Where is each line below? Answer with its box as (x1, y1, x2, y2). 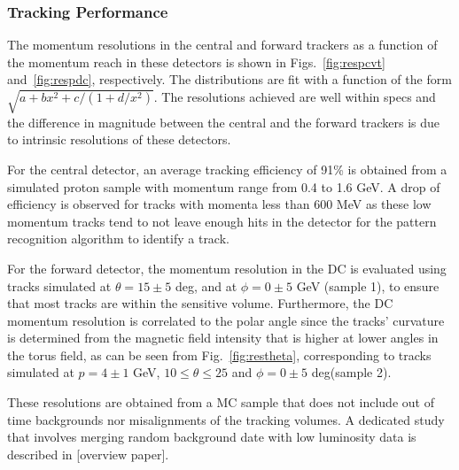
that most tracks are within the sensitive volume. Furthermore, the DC (7, 294, 393, 312)
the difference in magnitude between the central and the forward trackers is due (7, 112, 440, 131)
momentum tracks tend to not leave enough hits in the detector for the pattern (7, 212, 437, 230)
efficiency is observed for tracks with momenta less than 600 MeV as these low (7, 195, 432, 213)
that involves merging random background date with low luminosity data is (7, 428, 416, 446)
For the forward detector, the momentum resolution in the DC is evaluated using (7, 258, 447, 277)
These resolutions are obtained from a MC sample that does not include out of (7, 393, 434, 412)
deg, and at (175, 276, 237, 295)
